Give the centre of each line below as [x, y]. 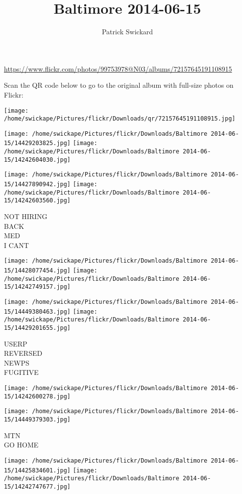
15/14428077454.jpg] [37, 271]
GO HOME [21, 445]
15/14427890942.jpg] [37, 185]
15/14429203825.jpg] [37, 143]
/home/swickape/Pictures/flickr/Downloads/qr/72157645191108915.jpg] [120, 119]
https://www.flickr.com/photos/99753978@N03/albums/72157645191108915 [118, 68]
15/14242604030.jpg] [37, 160]
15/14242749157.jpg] [37, 287]
